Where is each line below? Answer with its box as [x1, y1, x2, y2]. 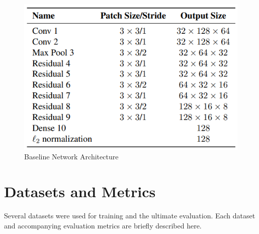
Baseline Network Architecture [24, 151, 119, 162]
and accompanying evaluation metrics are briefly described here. [4, 220, 202, 230]
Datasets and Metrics [4, 181, 156, 202]
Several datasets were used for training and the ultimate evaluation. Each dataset [4, 210, 255, 221]
